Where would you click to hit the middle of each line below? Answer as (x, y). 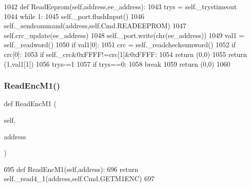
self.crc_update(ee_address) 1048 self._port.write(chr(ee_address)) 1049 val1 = (124, 35)
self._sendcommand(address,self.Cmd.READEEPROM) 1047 (95, 26)
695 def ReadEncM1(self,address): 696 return (71, 169)
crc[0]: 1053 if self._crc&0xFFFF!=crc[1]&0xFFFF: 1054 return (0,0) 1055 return (125, 54)
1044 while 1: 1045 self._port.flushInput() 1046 (74, 16)
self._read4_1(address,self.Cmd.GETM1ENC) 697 (79, 178)
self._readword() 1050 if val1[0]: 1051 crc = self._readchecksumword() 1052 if (120, 45)
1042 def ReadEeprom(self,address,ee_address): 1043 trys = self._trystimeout (120, 6)
